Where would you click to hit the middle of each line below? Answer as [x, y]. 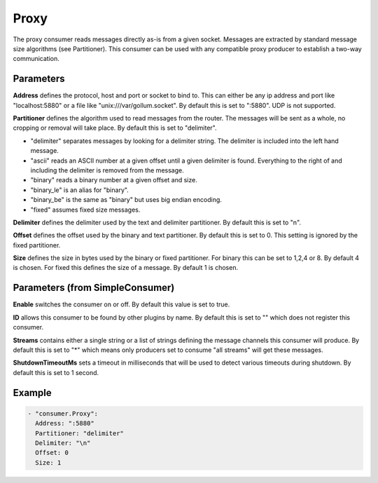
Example [32, 393]
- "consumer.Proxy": [63, 413]
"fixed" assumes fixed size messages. [85, 210]
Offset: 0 [52, 453]
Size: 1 [48, 462]
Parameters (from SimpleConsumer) [94, 288]
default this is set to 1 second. [56, 372]
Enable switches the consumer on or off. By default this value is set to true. [121, 304]
